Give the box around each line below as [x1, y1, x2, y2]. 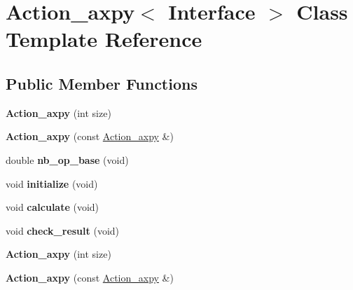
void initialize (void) [6, 176, 98, 191]
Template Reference [6, 25, 202, 53]
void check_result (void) [6, 223, 120, 237]
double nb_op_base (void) [6, 152, 129, 167]
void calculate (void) [6, 200, 99, 214]
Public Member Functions [6, 72, 198, 94]
